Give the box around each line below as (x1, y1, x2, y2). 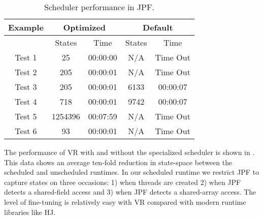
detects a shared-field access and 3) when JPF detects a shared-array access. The (4, 186, 256, 197)
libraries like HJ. (4, 206, 56, 217)
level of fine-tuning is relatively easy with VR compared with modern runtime (4, 196, 246, 207)
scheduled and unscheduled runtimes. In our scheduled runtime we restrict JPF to (4, 167, 259, 177)
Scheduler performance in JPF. (44, 1, 154, 13)
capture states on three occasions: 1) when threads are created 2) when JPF (4, 176, 241, 187)
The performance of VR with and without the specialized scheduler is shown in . (4, 147, 255, 157)
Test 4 (15, 96, 37, 107)
